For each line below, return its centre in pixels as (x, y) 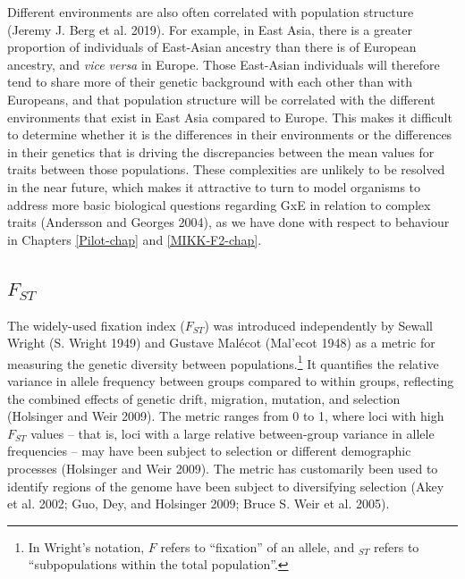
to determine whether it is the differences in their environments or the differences (230, 134)
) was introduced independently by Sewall (319, 325)
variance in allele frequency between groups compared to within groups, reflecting (231, 380)
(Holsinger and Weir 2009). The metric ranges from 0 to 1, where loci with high (226, 416)
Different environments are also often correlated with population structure (211, 12)
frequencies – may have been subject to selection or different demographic (209, 451)
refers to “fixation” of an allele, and (258, 546)
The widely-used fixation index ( (96, 325)
